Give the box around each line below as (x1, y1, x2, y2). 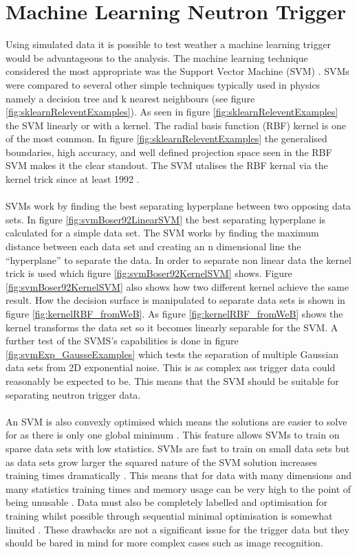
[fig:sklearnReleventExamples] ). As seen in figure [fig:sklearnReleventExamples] (6, 104, 338, 119)
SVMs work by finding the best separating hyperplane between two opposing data (6, 199, 351, 213)
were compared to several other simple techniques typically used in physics (6, 77, 321, 91)
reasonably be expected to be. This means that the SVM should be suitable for (6, 373, 339, 388)
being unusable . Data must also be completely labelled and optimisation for (6, 495, 328, 509)
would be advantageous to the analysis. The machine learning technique (6, 50, 308, 65)
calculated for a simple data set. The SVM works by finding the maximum (6, 225, 319, 240)
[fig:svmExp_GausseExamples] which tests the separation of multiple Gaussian (6, 346, 338, 361)
